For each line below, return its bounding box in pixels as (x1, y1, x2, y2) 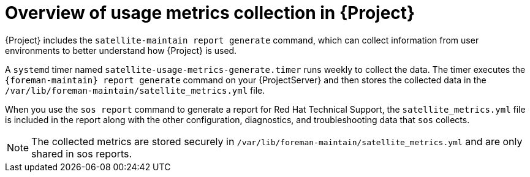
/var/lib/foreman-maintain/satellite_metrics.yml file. (5, 85, 265, 96)
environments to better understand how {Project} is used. (5, 45, 237, 56)
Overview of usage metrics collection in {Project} (5, 2, 415, 23)
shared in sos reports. (31, 147, 132, 160)
